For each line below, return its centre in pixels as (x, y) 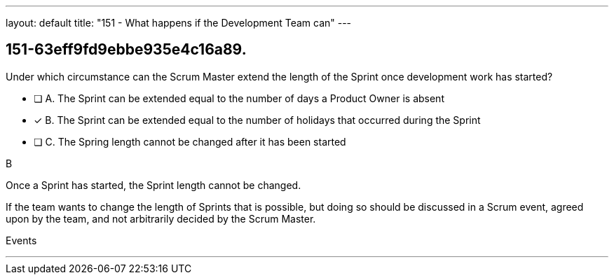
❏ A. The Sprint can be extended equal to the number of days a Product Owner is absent (239, 98)
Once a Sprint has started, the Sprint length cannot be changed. (153, 185)
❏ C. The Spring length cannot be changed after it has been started (190, 141)
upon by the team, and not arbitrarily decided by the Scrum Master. (161, 218)
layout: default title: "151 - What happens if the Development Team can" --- (179, 23)
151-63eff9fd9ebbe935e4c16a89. (126, 50)
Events (21, 240)
